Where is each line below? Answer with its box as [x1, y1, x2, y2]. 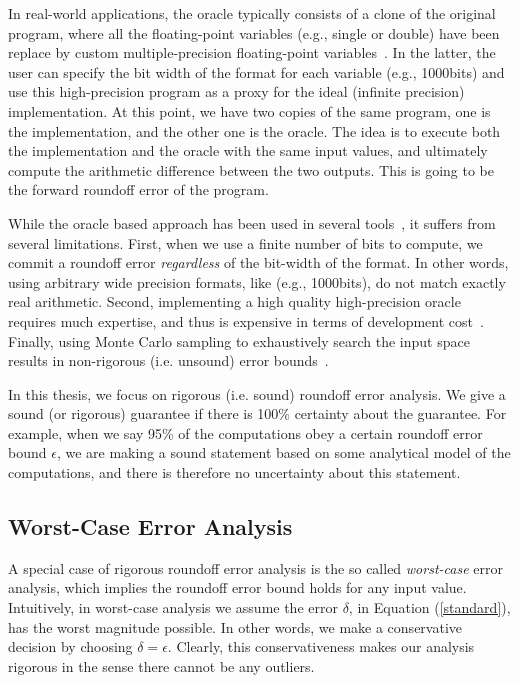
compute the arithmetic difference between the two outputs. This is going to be [8, 159, 494, 180]
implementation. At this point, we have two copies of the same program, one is [8, 100, 491, 121]
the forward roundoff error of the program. [8, 179, 269, 200]
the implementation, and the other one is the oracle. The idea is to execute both [8, 120, 501, 141]
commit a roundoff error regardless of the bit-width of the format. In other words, [8, 252, 509, 273]
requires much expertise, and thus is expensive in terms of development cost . [8, 310, 484, 331]
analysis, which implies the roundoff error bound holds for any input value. [8, 577, 467, 598]
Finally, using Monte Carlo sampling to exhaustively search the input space [8, 330, 470, 351]
